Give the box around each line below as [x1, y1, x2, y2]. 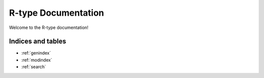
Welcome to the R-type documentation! [9, 25, 89, 30]
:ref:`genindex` [21, 50, 51, 56]
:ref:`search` [21, 64, 46, 70]
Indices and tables [9, 37, 66, 46]
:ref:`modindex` [21, 57, 52, 63]
